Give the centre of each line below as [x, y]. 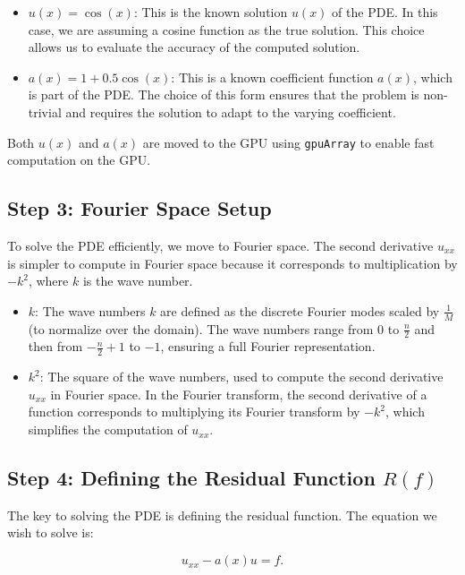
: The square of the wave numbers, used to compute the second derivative [241, 377]
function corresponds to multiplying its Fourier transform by [194, 412]
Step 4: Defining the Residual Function [191, 478]
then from [55, 346]
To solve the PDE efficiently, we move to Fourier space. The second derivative [220, 246]
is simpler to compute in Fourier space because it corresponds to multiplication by [232, 263]
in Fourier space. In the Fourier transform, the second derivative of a [239, 394]
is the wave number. [138, 281]
